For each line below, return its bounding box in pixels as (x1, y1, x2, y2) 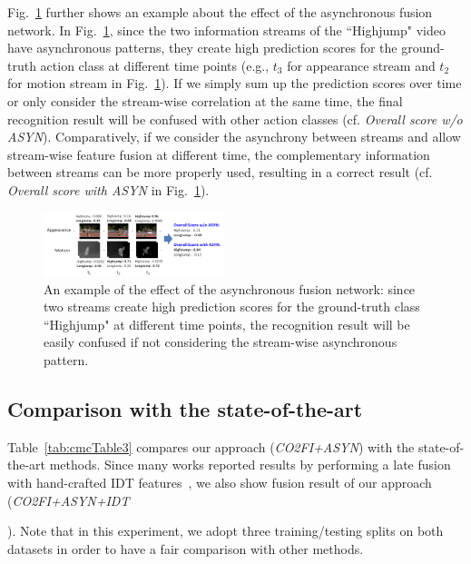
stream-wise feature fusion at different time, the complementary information (7, 144, 430, 163)
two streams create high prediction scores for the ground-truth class (44, 297, 420, 316)
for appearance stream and (287, 55, 436, 74)
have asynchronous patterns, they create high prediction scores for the (7, 38, 397, 57)
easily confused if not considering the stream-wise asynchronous (44, 332, 397, 351)
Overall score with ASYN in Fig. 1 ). (7, 180, 210, 199)
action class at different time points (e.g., (40, 55, 270, 74)
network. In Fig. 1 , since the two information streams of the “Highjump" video (7, 20, 446, 39)
